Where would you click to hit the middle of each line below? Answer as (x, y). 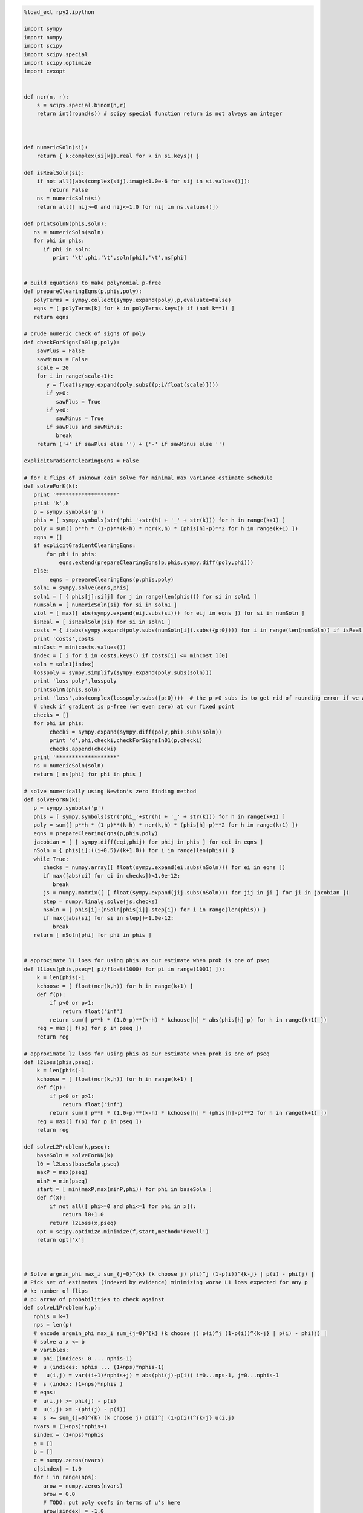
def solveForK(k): (51, 486)
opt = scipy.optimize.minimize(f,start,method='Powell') (123, 1231)
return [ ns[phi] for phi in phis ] (88, 774)
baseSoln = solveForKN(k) (75, 1155)
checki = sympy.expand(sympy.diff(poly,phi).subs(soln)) (136, 732)
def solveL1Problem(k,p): (62, 1308)
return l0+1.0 (83, 1215)
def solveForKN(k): (53, 799)
